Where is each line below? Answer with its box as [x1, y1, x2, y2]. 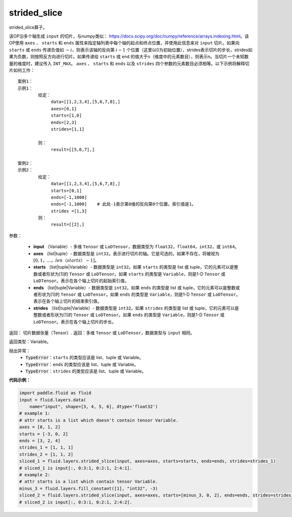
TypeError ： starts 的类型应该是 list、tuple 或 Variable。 [25, 355, 144, 361]
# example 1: [19, 411, 51, 416]
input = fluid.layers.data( [19, 397, 86, 402]
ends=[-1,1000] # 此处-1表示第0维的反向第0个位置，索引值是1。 [51, 201, 197, 207]
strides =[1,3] [51, 208, 87, 214]
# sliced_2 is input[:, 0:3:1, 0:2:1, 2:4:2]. [19, 499, 132, 505]
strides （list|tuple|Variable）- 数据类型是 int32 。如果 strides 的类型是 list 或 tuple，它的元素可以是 [33, 305, 239, 311]
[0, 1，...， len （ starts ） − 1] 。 [33, 257, 99, 263]
